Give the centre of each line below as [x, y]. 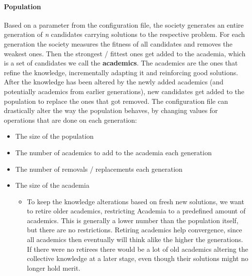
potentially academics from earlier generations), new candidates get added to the [124, 91]
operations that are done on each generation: [70, 120]
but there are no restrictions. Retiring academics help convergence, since [134, 230]
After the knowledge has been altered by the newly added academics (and [114, 82]
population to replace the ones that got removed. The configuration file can [116, 101]
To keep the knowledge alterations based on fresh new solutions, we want [135, 201]
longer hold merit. [54, 268]
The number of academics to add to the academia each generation [113, 152]
